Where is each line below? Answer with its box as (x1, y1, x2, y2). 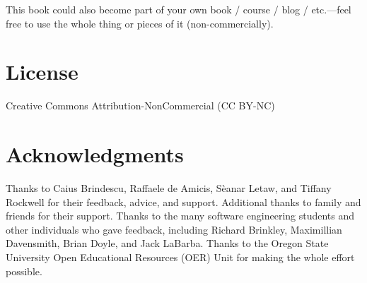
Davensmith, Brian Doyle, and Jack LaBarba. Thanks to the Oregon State (6, 236, 329, 251)
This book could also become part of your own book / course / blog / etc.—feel (6, 2, 351, 16)
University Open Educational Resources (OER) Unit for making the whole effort (6, 250, 355, 264)
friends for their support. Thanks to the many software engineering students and (6, 208, 355, 223)
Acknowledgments (6, 140, 184, 169)
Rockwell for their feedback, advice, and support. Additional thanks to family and (6, 194, 361, 209)
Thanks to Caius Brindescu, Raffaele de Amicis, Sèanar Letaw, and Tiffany (6, 181, 332, 195)
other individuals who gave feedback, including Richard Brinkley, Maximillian (6, 222, 342, 236)
